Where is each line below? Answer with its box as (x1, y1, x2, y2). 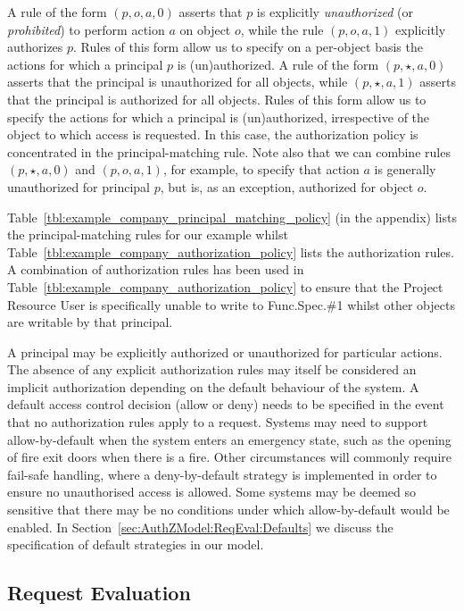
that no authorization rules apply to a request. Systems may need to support (7, 413, 428, 431)
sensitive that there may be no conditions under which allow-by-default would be (7, 500, 450, 519)
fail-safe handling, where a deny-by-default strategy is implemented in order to (7, 465, 437, 483)
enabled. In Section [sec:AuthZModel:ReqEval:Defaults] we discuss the (7, 517, 394, 536)
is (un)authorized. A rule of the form (177, 54, 379, 73)
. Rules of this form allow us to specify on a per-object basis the (73, 38, 423, 56)
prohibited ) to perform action (7, 20, 165, 38)
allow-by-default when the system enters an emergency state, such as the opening (7, 430, 452, 448)
